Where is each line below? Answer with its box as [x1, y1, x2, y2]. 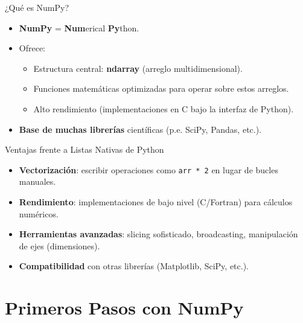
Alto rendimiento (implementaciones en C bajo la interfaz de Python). [33, 102, 294, 115]
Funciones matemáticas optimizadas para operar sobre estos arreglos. [33, 82, 289, 95]
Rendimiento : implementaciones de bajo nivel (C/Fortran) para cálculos [19, 196, 293, 208]
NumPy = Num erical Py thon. [19, 21, 139, 34]
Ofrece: [19, 42, 46, 54]
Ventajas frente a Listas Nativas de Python [5, 143, 164, 156]
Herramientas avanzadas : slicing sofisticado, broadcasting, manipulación [19, 228, 298, 240]
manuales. [19, 175, 56, 188]
